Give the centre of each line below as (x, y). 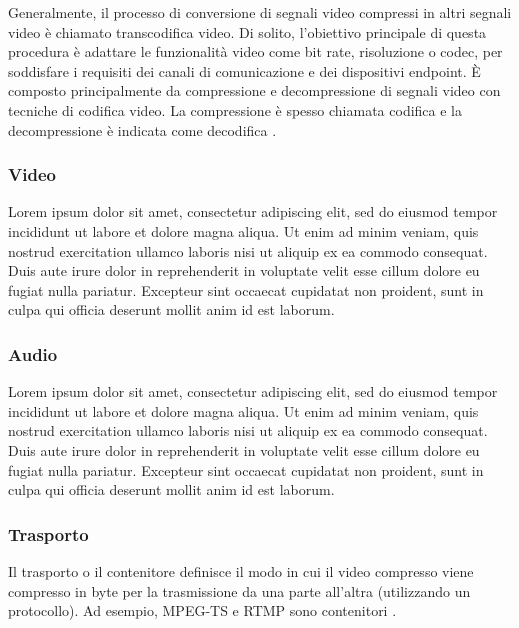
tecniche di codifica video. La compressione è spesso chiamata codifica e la (235, 109)
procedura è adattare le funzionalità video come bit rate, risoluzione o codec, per (255, 51)
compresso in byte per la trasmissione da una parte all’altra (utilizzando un (239, 590)
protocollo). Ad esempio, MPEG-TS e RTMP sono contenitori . (202, 610)
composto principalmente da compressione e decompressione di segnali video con (254, 90)
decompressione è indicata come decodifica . (142, 129)
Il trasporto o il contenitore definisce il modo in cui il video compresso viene (241, 570)
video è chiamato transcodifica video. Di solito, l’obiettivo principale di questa (247, 31)
